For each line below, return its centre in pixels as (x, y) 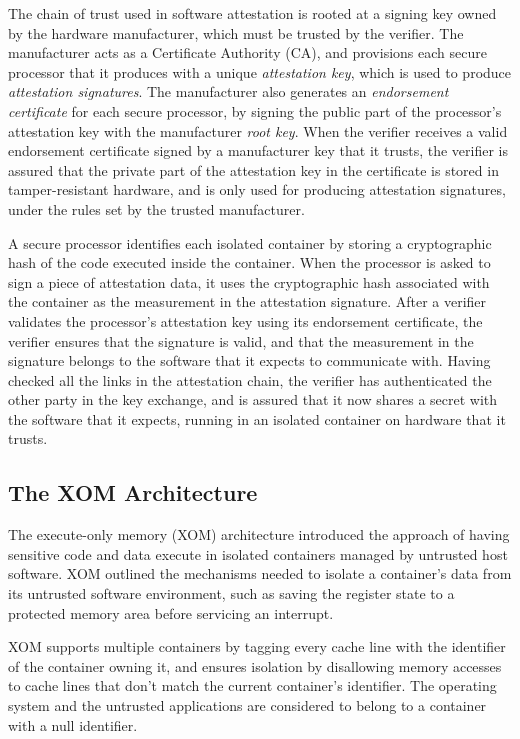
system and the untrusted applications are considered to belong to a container (247, 705)
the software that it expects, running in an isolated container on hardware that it (257, 418)
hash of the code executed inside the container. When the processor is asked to (249, 262)
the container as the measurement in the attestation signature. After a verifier (247, 301)
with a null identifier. (73, 724)
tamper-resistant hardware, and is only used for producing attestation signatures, (257, 189)
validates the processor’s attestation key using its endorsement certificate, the (245, 320)
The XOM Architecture (133, 492)
